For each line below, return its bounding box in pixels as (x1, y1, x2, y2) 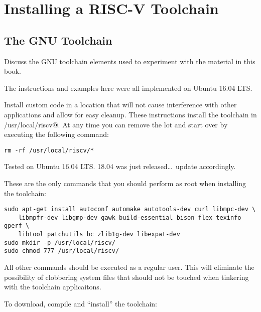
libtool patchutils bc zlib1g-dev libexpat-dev (18, 231, 180, 238)
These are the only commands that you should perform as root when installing (4, 178, 246, 188)
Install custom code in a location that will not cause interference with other (4, 99, 237, 110)
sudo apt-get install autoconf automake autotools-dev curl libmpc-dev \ (4, 206, 256, 213)
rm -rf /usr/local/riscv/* (4, 146, 94, 154)
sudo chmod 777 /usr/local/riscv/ (4, 247, 119, 255)
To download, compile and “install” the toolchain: (4, 298, 157, 308)
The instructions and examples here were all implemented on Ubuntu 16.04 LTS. (4, 82, 252, 93)
